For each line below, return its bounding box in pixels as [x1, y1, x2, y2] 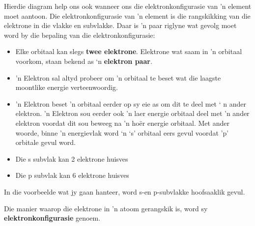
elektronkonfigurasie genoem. [4, 213, 101, 223]
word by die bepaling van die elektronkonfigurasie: [4, 29, 155, 40]
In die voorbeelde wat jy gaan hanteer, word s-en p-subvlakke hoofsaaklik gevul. [4, 186, 245, 197]
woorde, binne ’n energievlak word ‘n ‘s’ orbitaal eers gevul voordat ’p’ [15, 127, 229, 138]
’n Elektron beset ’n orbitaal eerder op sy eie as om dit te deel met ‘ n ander [15, 98, 246, 109]
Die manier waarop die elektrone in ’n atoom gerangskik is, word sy [4, 203, 208, 213]
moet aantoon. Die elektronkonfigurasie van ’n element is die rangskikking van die [4, 10, 251, 21]
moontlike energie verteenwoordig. [15, 82, 118, 92]
